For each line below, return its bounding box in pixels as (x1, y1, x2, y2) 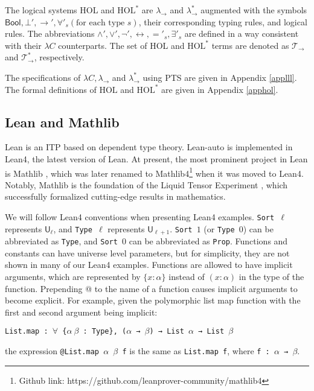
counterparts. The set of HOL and (58, 39, 185, 51)
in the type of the (239, 270, 304, 282)
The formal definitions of (5, 83, 97, 95)
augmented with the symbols (200, 4, 307, 16)
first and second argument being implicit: (5, 305, 158, 318)
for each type (76, 18, 125, 27)
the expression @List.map (5, 344, 100, 357)
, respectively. (34, 51, 85, 63)
